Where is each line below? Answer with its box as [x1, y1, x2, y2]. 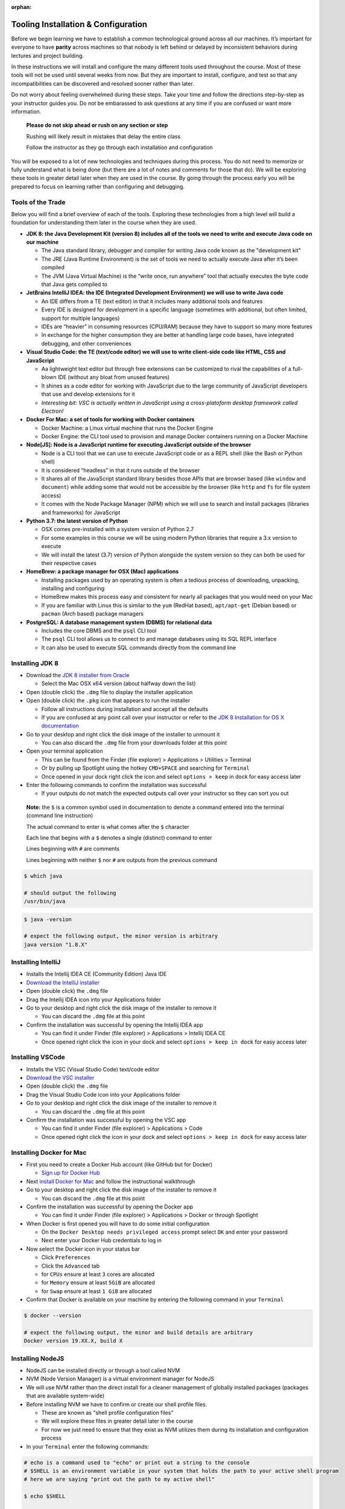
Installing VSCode [11, 1053, 66, 1062]
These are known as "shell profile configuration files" [41, 1409, 174, 1417]
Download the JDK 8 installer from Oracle [26, 671, 130, 678]
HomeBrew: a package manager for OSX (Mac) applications [26, 568, 179, 575]
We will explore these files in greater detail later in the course [41, 1417, 193, 1424]
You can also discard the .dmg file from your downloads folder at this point [41, 739, 227, 747]
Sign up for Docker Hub [41, 1169, 100, 1176]
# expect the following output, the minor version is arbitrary [24, 933, 218, 940]
